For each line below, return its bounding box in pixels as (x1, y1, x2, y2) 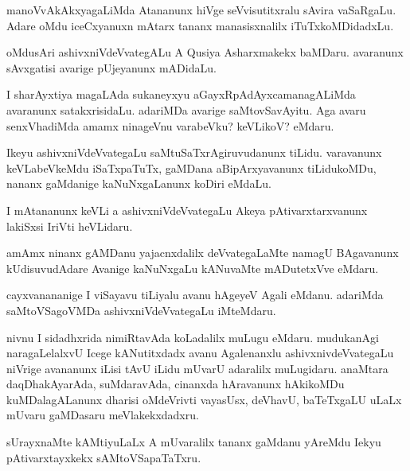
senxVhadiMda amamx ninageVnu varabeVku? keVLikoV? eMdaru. (6, 117, 334, 134)
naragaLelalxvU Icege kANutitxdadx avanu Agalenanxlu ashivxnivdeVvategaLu (6, 344, 394, 361)
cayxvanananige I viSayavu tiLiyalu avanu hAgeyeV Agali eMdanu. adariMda (6, 286, 384, 303)
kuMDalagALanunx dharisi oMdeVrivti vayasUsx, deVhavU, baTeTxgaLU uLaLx (6, 391, 402, 407)
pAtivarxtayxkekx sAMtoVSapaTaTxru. (6, 449, 201, 465)
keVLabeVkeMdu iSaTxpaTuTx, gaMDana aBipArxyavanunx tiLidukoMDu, (6, 159, 377, 176)
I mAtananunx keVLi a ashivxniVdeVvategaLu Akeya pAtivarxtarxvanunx (6, 201, 368, 218)
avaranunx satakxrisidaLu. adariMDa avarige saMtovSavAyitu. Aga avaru (6, 101, 366, 118)
